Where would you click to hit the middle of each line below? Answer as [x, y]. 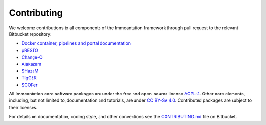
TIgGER [29, 78]
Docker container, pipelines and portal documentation [76, 43]
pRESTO [30, 50]
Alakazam [32, 64]
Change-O [32, 57]
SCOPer [30, 85]
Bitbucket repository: [30, 34]
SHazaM [30, 71]
